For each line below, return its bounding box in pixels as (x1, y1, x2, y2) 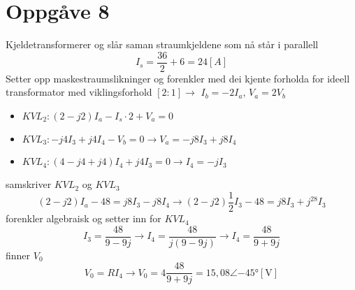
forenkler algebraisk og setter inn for (6, 211, 161, 226)
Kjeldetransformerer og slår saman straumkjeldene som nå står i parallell (6, 37, 319, 52)
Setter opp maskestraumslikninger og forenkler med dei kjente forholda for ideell (6, 71, 350, 85)
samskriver (6, 177, 52, 191)
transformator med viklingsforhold (6, 85, 152, 99)
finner (6, 247, 31, 262)
